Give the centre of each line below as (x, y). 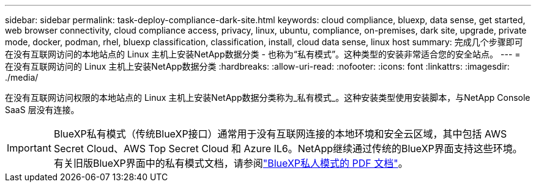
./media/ (22, 77)
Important (29, 148)
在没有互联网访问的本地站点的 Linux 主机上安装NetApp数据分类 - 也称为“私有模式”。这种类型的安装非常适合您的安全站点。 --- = (263, 54)
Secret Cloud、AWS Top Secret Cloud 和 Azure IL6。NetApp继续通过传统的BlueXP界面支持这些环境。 (288, 148)
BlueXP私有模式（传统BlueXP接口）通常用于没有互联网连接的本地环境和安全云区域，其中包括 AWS (280, 134)
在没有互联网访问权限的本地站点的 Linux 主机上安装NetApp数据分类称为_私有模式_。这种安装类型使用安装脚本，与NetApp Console (268, 97)
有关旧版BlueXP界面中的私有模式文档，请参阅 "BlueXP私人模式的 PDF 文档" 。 (231, 163)
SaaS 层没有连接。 (42, 110)
